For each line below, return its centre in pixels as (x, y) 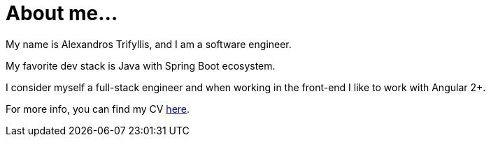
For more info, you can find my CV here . (98, 109)
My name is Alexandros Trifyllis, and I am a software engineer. (149, 44)
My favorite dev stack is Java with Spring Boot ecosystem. (141, 65)
